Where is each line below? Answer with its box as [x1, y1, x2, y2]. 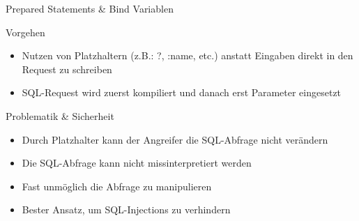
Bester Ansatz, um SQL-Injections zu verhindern [22, 202, 231, 217]
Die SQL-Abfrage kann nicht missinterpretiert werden [22, 155, 252, 170]
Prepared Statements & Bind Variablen [6, 1, 174, 15]
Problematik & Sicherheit [6, 108, 114, 123]
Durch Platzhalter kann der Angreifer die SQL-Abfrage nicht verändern [22, 132, 328, 146]
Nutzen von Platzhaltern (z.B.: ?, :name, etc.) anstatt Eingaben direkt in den [22, 48, 353, 63]
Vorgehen [6, 24, 45, 39]
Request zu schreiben [22, 61, 112, 76]
